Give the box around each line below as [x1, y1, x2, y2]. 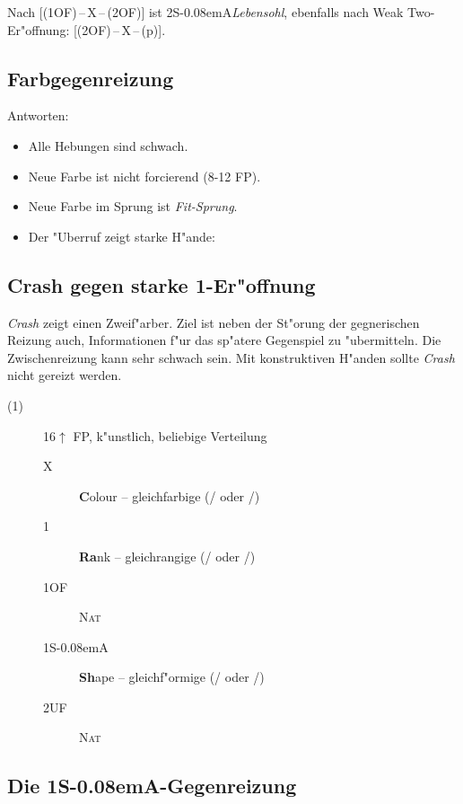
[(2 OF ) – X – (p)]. [73, 20, 166, 39]
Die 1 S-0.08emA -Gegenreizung [7, 772, 297, 800]
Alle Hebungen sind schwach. [28, 136, 188, 155]
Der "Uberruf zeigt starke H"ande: [28, 226, 215, 245]
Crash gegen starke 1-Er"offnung [7, 270, 316, 298]
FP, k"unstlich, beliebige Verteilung [73, 426, 267, 445]
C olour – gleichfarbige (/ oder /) [79, 486, 260, 505]
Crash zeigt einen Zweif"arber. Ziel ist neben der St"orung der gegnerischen [7, 313, 420, 331]
